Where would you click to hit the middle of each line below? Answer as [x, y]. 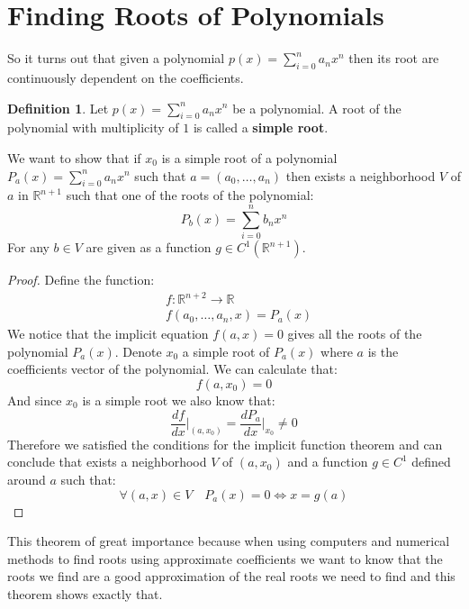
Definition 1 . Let [58, 108]
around [27, 480]
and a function [328, 462]
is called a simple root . [261, 127]
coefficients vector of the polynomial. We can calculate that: [172, 369]
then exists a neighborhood [361, 175]
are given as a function [149, 247]
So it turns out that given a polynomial [116, 58]
